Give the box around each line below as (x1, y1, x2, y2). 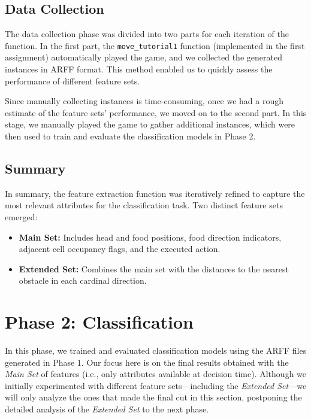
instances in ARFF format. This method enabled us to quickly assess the (5, 63, 273, 75)
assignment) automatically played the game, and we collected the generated (5, 51, 282, 63)
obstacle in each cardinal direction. (19, 274, 147, 287)
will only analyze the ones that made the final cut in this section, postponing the (5, 391, 302, 403)
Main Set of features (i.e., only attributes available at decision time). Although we (5, 368, 307, 380)
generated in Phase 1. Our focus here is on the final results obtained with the (5, 356, 289, 368)
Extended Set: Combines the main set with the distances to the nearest (19, 262, 289, 275)
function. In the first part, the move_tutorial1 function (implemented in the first (5, 39, 305, 51)
